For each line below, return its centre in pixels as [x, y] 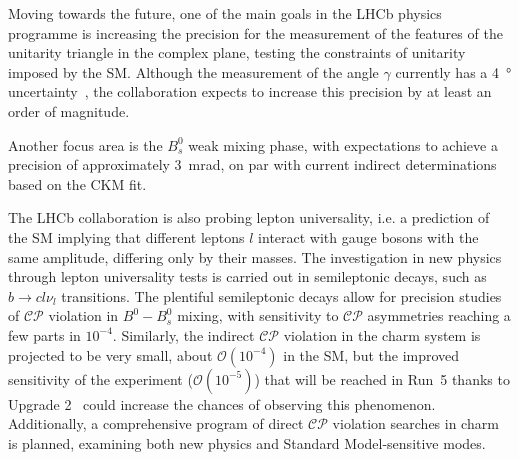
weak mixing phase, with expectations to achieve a [343, 144]
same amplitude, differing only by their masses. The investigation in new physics [255, 256]
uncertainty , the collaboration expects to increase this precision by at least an [250, 91]
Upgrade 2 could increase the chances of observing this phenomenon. [222, 403]
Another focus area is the [85, 144]
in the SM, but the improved [371, 354]
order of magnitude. [69, 110]
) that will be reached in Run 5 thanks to [382, 378]
